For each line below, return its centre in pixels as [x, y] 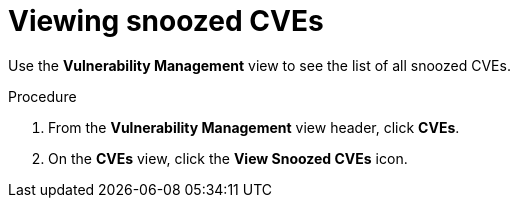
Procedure [42, 96]
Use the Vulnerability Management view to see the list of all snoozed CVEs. [259, 65]
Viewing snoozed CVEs [166, 21]
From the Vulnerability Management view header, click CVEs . [254, 127]
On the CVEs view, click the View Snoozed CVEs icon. [228, 158]
